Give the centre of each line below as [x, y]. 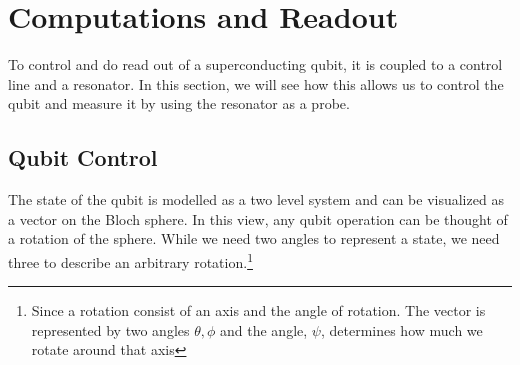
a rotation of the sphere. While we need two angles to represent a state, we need [254, 238]
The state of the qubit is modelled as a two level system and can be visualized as [256, 199]
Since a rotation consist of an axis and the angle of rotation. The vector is [258, 310]
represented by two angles [110, 329]
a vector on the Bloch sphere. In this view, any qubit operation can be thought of [258, 218]
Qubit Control [83, 157]
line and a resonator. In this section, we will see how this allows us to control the [256, 83]
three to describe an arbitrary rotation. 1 [130, 260]
